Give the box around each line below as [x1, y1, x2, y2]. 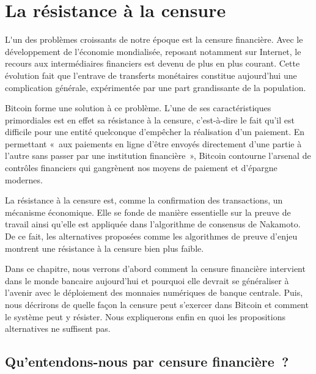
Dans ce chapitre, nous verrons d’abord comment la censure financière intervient [5, 262, 306, 275]
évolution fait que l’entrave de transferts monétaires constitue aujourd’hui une [5, 68, 297, 81]
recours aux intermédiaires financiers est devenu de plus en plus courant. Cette [5, 57, 300, 70]
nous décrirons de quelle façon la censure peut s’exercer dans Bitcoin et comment [5, 298, 309, 310]
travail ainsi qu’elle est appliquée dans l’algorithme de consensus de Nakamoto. [5, 218, 301, 230]
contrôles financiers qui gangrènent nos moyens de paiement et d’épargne [5, 161, 277, 174]
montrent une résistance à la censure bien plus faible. [5, 241, 204, 254]
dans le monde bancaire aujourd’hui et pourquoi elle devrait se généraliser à [5, 274, 289, 287]
